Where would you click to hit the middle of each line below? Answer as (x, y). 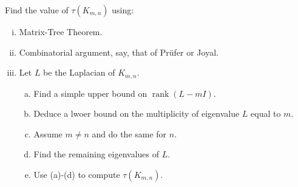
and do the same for (129, 133)
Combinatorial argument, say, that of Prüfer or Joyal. (119, 52)
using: (123, 10)
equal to (266, 113)
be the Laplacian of (79, 72)
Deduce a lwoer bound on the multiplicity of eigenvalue (137, 113)
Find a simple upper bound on (90, 93)
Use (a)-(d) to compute (77, 175)
